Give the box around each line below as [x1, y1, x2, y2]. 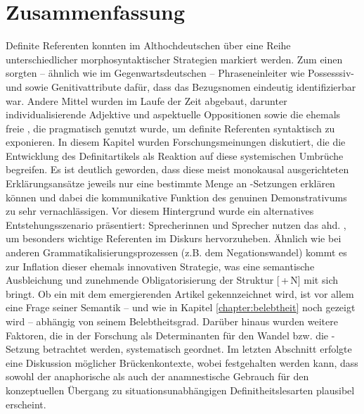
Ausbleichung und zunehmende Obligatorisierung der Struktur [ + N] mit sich [6, 272, 338, 287]
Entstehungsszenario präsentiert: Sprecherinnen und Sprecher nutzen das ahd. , [6, 217, 346, 232]
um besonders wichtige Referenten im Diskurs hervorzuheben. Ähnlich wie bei [6, 231, 342, 246]
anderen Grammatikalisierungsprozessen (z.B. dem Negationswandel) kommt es [6, 245, 347, 260]
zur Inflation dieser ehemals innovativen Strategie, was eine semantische [6, 258, 315, 273]
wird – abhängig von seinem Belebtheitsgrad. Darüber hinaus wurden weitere [6, 314, 338, 328]
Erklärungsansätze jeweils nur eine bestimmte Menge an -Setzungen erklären [6, 176, 335, 191]
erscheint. [6, 396, 46, 411]
